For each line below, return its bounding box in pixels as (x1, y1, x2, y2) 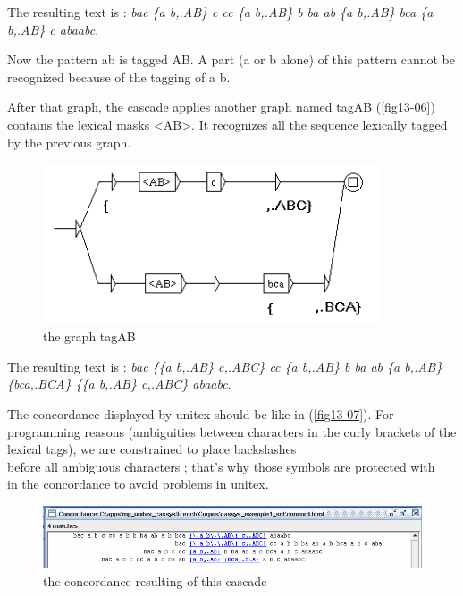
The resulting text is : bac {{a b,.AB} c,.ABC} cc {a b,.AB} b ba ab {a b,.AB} (7, 357, 442, 375)
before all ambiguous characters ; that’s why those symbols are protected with (7, 457, 435, 475)
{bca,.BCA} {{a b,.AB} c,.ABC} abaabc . (7, 374, 231, 393)
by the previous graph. (7, 132, 131, 151)
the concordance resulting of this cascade (43, 572, 267, 591)
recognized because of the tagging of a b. (7, 67, 231, 86)
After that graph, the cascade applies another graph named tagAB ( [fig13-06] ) (7, 97, 435, 116)
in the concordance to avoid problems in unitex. (7, 474, 269, 493)
